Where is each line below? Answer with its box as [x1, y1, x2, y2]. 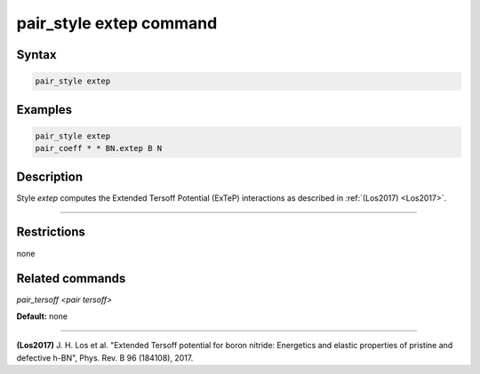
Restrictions [16, 225, 86, 240]
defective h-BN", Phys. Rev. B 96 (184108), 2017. [16, 352, 194, 363]
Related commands [16, 271, 126, 286]
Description [16, 169, 84, 184]
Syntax [16, 47, 57, 62]
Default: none [16, 311, 68, 322]
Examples [16, 102, 73, 117]
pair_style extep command [16, 13, 218, 33]
